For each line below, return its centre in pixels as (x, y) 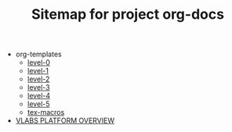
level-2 (38, 79)
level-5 (38, 104)
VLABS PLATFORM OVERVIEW (65, 121)
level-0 (39, 62)
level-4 (39, 96)
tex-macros (46, 112)
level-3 (38, 87)
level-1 (38, 71)
